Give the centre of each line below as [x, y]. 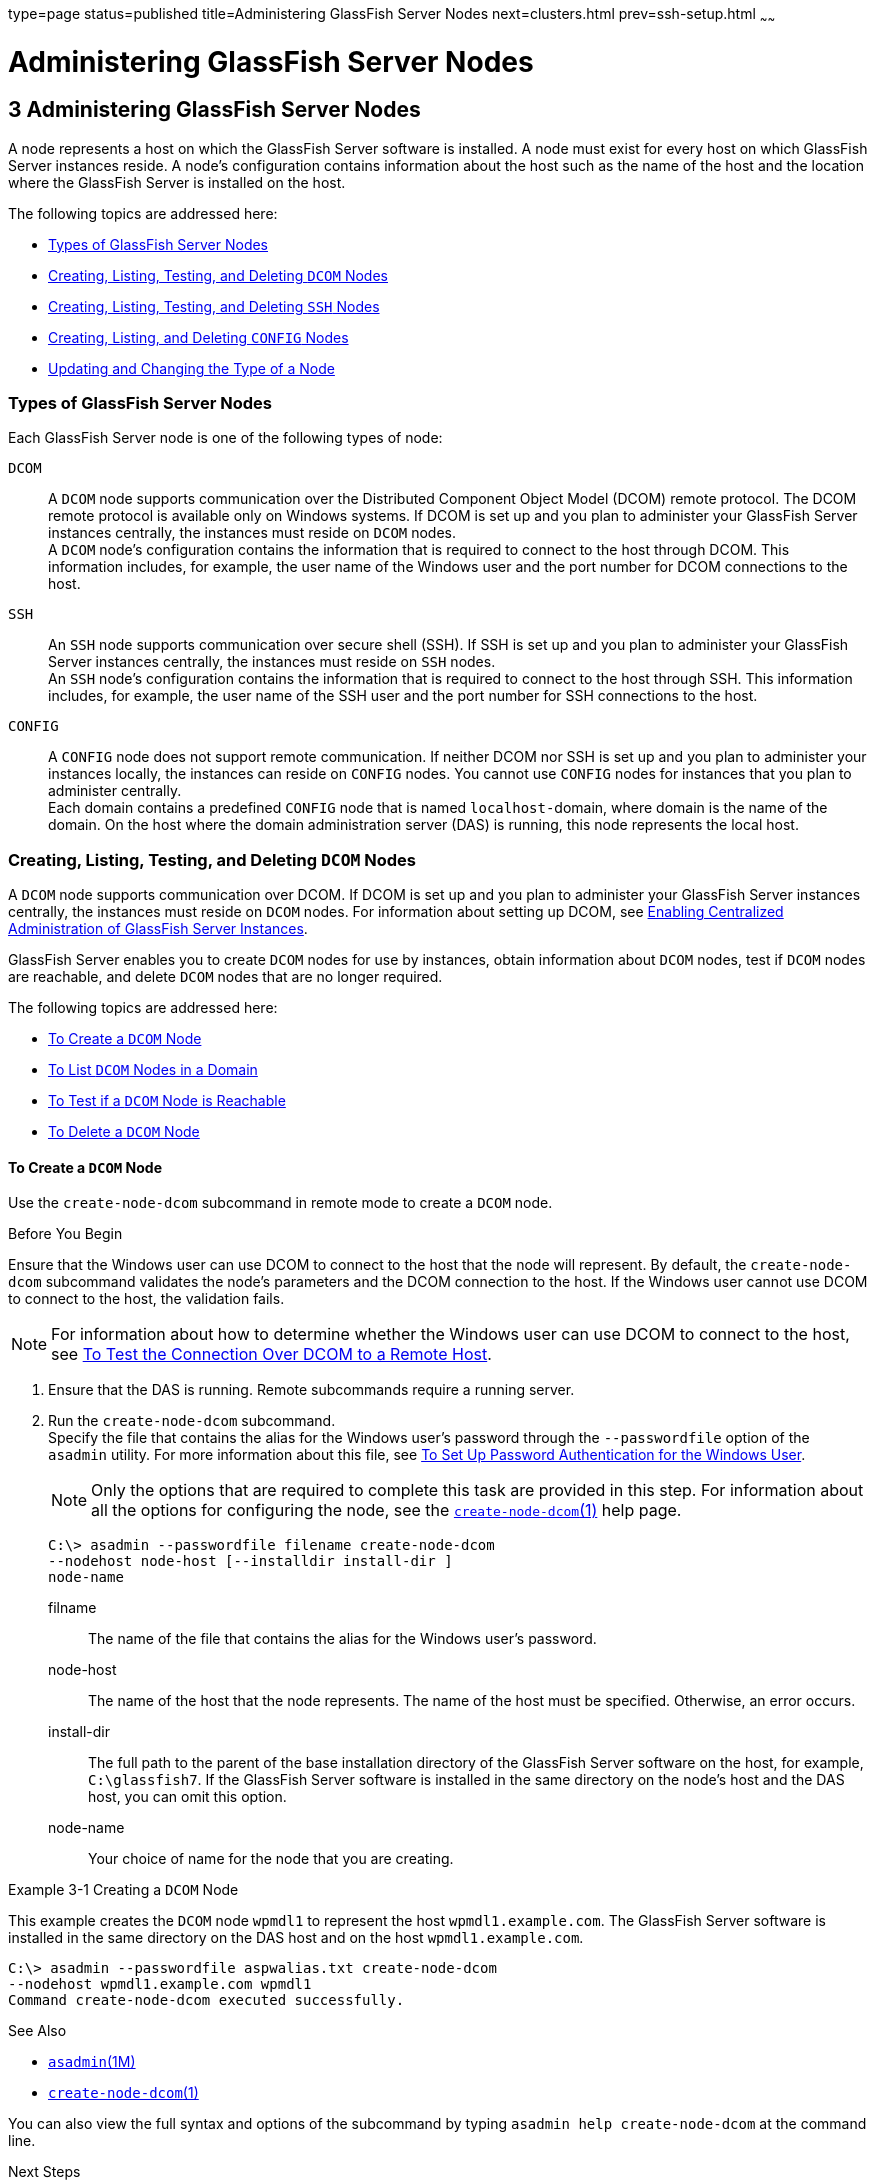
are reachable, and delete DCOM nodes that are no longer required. [225, 977]
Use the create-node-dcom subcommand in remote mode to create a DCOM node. [280, 1203]
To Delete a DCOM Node [124, 1132]
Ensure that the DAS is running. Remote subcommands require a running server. [311, 1390]
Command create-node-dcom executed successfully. [206, 2000]
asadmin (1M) [92, 2062]
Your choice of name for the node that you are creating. [271, 1859]
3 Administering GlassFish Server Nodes [214, 110]
